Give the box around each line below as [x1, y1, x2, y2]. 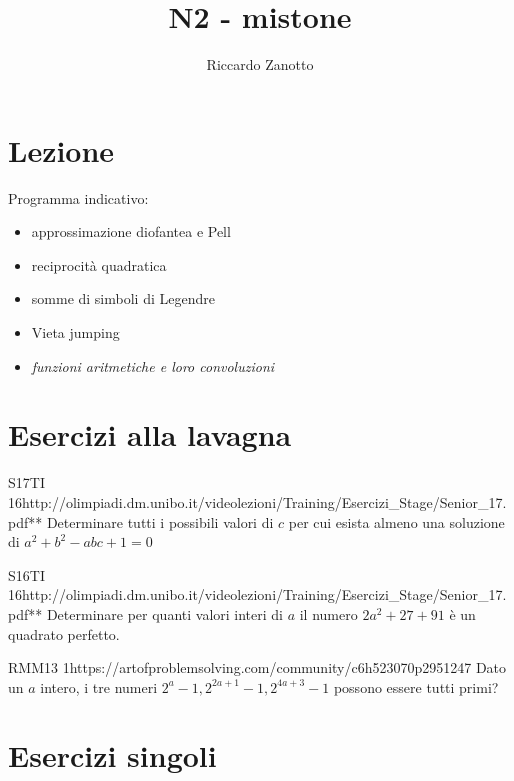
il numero [299, 603, 358, 624]
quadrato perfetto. [8, 623, 120, 644]
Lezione [8, 129, 115, 170]
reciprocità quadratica [31, 254, 167, 275]
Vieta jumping [31, 322, 120, 343]
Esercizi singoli [8, 735, 217, 776]
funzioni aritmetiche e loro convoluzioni [31, 355, 275, 376]
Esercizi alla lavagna [8, 414, 292, 455]
